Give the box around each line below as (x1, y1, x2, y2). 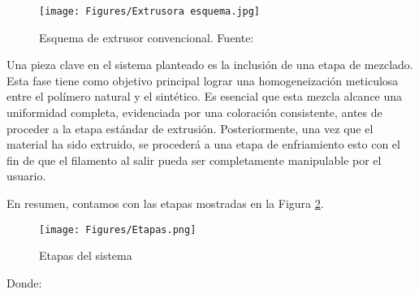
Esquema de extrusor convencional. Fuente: (39, 28, 254, 45)
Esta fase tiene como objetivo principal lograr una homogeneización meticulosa (6, 71, 399, 89)
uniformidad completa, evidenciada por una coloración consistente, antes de (6, 104, 382, 121)
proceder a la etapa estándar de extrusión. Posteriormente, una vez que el (6, 119, 374, 136)
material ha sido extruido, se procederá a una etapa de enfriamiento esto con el (6, 136, 400, 153)
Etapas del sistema (39, 247, 132, 264)
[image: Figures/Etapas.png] (39, 223, 197, 236)
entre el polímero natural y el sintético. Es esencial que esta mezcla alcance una (6, 88, 403, 105)
